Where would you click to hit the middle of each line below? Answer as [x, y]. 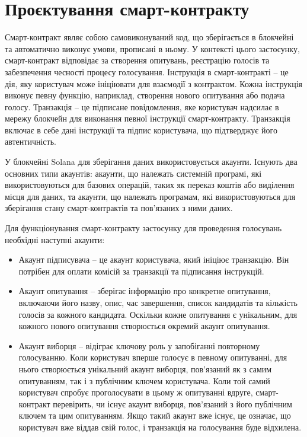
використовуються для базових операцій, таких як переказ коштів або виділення [150, 185]
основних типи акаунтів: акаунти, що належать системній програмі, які [133, 173]
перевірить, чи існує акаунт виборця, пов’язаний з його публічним [172, 403]
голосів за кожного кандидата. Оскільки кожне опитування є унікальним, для [158, 314]
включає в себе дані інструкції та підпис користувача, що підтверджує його [141, 130]
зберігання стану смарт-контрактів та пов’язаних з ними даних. [119, 208]
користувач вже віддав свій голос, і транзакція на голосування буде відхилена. [160, 427]
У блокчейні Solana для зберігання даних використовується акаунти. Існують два [151, 162]
